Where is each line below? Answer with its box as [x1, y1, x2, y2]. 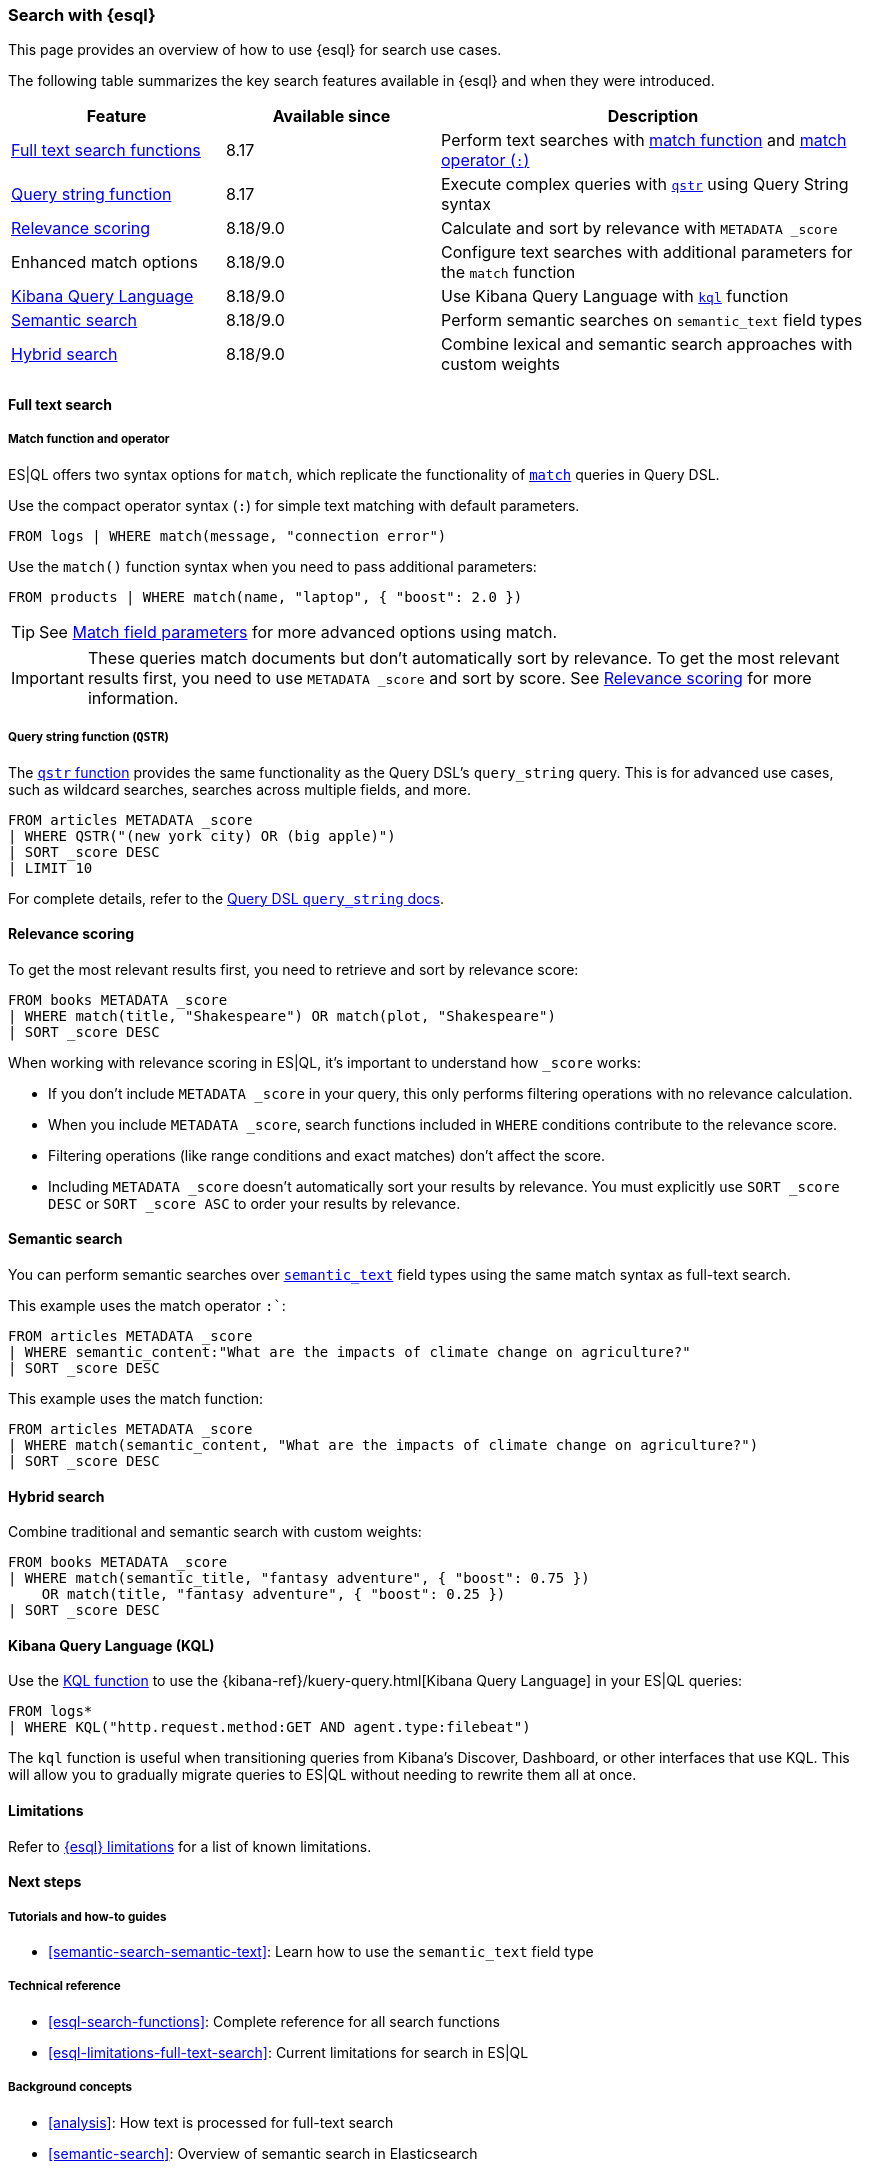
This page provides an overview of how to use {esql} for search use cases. [8, 41, 502, 59]
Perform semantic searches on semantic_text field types [441, 310, 863, 331]
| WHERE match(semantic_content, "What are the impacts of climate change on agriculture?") [8, 1436, 759, 1453]
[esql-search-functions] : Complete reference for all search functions [48, 2012, 500, 2030]
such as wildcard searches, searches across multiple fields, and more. [8, 780, 471, 798]
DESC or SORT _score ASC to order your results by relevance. [48, 1194, 461, 1212]
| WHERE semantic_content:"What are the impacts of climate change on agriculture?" [8, 1343, 691, 1360]
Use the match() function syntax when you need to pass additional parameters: [8, 557, 537, 575]
